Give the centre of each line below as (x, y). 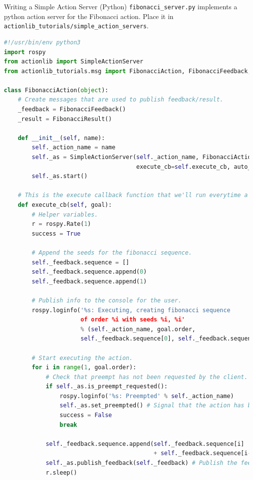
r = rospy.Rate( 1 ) (62, 224)
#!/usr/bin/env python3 (42, 42)
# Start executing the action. (82, 358)
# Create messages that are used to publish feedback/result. (121, 100)
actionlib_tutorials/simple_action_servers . (76, 26)
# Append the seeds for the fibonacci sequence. (112, 252)
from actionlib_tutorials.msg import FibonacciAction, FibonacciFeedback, (128, 71)
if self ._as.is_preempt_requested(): (107, 387)
